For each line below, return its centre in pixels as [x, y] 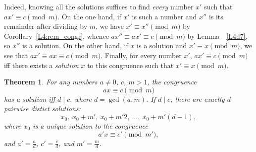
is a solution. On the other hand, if [75, 45]
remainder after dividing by [46, 26]
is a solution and [162, 45]
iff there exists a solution [41, 65]
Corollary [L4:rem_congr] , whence [56, 36]
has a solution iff [30, 99]
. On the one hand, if [89, 16]
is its [216, 16]
